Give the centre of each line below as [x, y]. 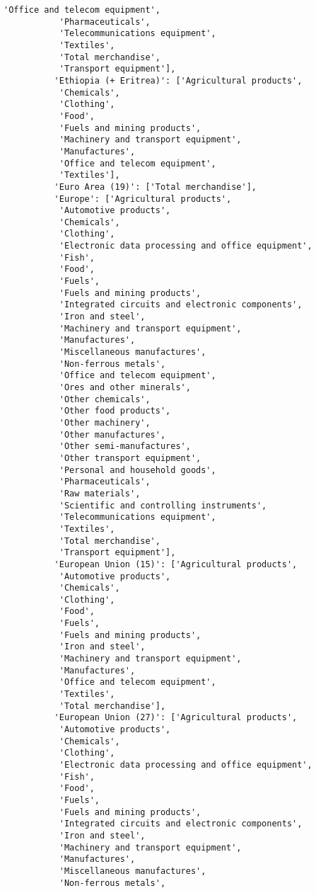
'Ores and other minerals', [125, 387]
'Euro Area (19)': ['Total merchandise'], [155, 187]
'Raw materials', [100, 493]
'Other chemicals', [105, 399]
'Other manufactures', [112, 434]
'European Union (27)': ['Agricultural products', [176, 718]
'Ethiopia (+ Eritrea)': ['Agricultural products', [178, 80]
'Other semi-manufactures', [125, 446]
